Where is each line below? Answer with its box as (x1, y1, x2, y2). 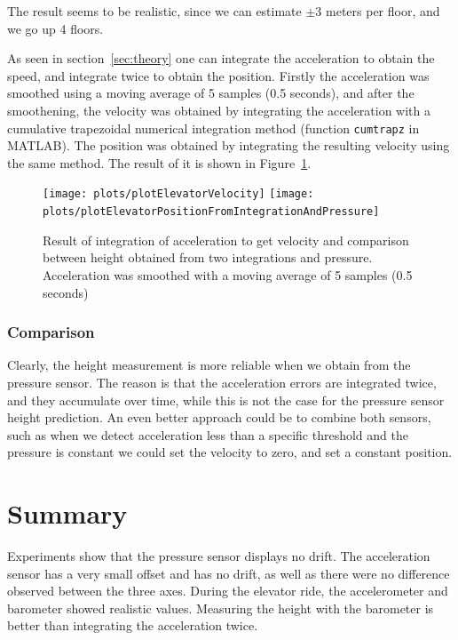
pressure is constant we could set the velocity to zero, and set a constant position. (7, 443, 453, 461)
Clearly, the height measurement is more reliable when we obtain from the (7, 356, 411, 374)
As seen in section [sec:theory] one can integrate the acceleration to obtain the (7, 49, 435, 68)
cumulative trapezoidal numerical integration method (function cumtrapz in (7, 118, 420, 137)
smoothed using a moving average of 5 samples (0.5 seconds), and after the (7, 84, 415, 102)
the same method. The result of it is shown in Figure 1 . (7, 153, 312, 172)
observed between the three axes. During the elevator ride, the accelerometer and (7, 581, 448, 600)
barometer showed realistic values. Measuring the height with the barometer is (7, 598, 434, 617)
